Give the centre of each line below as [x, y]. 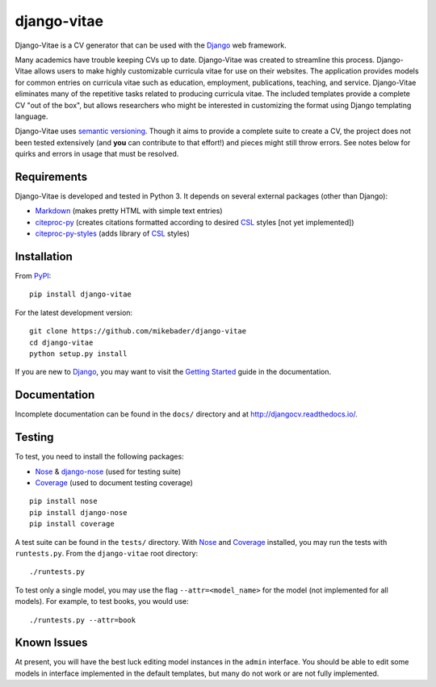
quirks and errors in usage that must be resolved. [97, 154]
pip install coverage [72, 524]
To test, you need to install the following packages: [100, 457]
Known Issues [51, 643]
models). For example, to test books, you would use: [102, 601]
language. [31, 116]
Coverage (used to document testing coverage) [114, 482]
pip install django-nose [78, 512]
